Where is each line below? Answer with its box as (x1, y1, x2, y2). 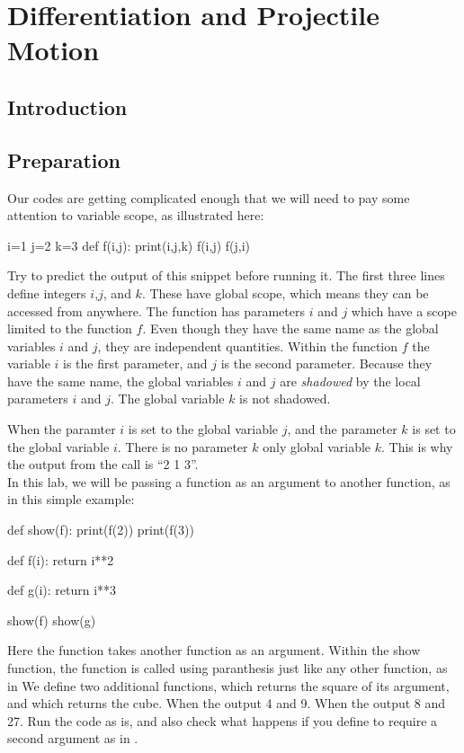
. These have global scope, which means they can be (141, 283, 429, 302)
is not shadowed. (239, 389, 331, 408)
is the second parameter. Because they (220, 354, 433, 373)
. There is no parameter (117, 437, 248, 456)
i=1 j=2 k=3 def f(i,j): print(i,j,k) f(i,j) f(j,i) (7, 235, 251, 254)
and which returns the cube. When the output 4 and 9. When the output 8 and (7, 694, 446, 713)
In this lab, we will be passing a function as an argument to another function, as (7, 472, 451, 491)
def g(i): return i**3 (7, 580, 117, 599)
